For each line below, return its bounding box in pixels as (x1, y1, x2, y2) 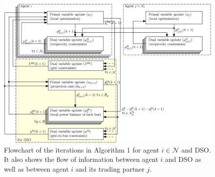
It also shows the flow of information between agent (4, 154, 158, 164)
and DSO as (165, 154, 201, 164)
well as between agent (4, 163, 69, 174)
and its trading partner (75, 163, 145, 174)
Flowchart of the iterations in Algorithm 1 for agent (4, 144, 159, 155)
